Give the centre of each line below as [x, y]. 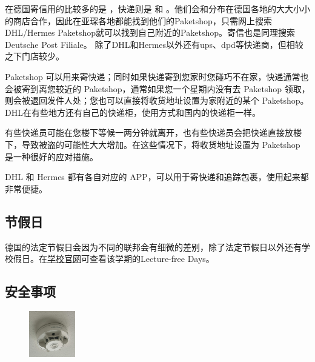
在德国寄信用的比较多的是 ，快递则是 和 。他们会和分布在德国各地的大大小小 [158, 8]
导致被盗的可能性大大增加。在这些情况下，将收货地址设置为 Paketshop [161, 144]
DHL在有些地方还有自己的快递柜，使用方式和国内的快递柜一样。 [133, 112]
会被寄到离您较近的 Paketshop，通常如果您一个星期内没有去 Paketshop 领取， [157, 88]
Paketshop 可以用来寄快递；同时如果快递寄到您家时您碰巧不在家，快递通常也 [157, 76]
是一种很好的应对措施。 [51, 156]
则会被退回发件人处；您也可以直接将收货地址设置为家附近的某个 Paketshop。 [157, 100]
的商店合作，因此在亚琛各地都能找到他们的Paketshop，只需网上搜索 [138, 20]
